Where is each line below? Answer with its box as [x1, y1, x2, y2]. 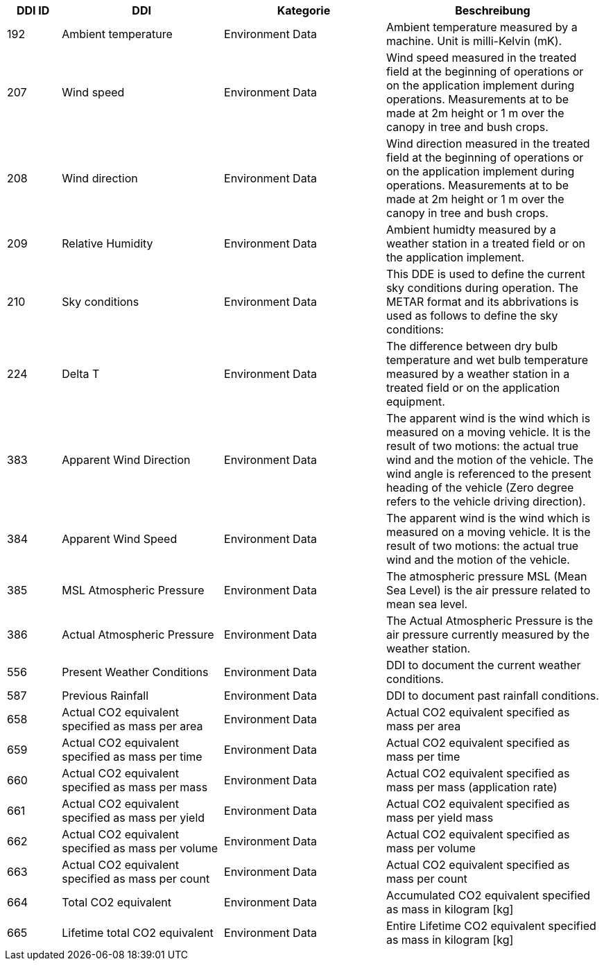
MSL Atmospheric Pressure [62, 583, 205, 597]
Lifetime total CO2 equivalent [62, 926, 214, 940]
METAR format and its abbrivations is [386, 295, 579, 309]
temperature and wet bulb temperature [386, 353, 589, 367]
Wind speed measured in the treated [386, 51, 577, 64]
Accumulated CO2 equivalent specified [386, 888, 591, 902]
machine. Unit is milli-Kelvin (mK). [386, 34, 562, 48]
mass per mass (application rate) [386, 780, 558, 794]
